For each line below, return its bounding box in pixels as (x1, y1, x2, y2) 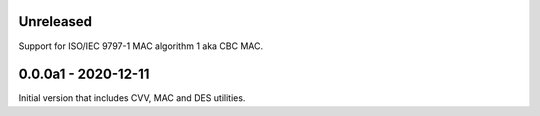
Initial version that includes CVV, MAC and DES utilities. (18, 92, 246, 104)
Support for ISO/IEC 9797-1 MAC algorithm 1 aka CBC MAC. (18, 40, 264, 52)
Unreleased (18, 13, 93, 30)
